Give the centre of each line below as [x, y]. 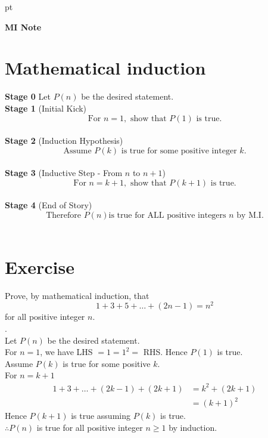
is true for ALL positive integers [167, 216]
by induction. [193, 427]
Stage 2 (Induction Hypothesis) [64, 141]
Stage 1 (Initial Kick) [46, 108]
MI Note [23, 27]
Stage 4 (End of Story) [49, 205]
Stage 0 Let [28, 96]
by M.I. [250, 216]
